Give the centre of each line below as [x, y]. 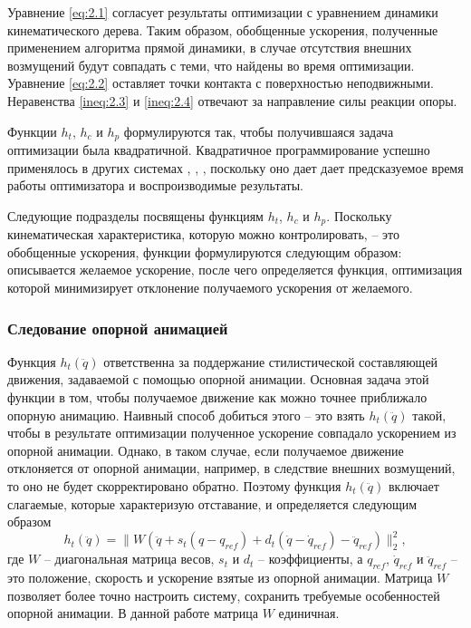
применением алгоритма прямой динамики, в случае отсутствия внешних [210, 48]
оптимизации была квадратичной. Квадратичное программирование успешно [219, 150]
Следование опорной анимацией [118, 328]
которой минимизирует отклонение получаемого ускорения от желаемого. [210, 288]
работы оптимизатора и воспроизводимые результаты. [155, 185]
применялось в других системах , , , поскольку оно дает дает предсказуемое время [235, 167]
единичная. [309, 613]
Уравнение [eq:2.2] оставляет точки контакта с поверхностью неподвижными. [221, 83]
